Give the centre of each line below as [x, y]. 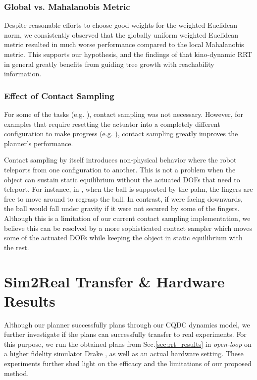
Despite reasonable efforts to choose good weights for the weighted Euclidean [121, 25]
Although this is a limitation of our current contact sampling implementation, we [127, 218]
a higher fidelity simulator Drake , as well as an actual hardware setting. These [124, 353]
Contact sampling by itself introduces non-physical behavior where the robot [120, 160]
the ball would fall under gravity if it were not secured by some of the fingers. [122, 208]
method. [17, 373]
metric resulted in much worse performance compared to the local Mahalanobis [124, 44]
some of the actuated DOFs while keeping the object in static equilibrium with [123, 238]
